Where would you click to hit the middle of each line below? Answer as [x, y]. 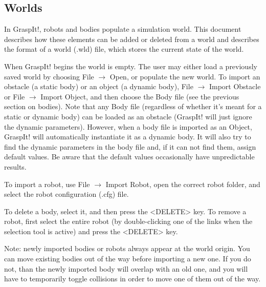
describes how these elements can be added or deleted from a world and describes [132, 39]
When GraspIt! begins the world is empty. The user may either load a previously [131, 66]
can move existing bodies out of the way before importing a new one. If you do [128, 259]
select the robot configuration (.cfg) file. [66, 194]
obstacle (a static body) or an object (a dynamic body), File [99, 86]
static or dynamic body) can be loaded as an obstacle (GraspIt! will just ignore [128, 116]
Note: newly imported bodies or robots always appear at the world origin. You [127, 248]
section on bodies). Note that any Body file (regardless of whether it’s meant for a [133, 106]
